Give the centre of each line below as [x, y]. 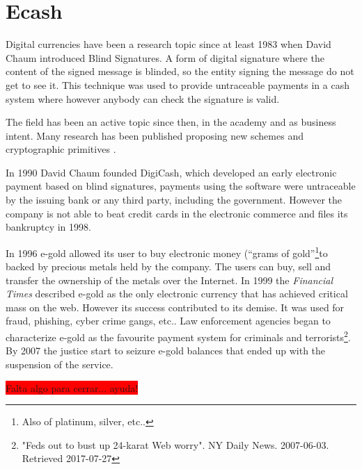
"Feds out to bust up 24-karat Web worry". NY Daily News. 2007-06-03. [175, 444]
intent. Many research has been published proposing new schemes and [155, 135]
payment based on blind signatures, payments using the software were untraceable [181, 186]
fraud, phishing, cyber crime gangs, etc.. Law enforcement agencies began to [168, 321]
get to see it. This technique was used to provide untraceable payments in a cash [178, 84]
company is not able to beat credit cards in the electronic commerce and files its [177, 213]
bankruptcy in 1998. [48, 227]
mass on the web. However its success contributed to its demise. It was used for [175, 307]
